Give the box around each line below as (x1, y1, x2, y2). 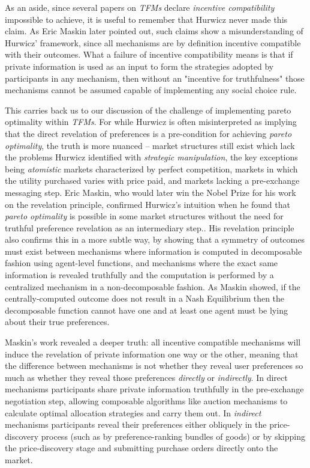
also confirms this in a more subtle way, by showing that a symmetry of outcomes (5, 233, 305, 246)
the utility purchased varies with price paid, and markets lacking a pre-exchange (5, 174, 300, 187)
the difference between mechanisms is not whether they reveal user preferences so (5, 359, 303, 372)
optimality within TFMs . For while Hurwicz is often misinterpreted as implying (5, 115, 297, 128)
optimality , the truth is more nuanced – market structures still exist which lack (5, 139, 295, 151)
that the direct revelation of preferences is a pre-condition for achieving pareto (5, 127, 292, 139)
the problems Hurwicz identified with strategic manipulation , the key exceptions (5, 151, 298, 163)
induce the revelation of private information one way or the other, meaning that (5, 347, 299, 360)
